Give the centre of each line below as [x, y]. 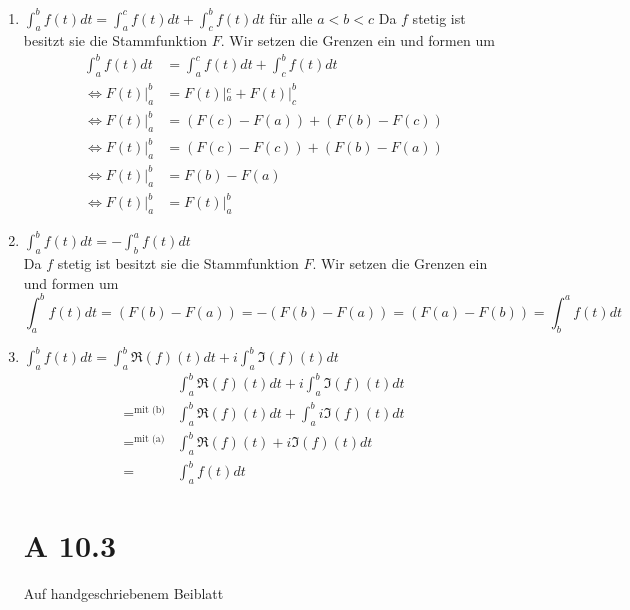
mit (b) [150, 409]
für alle [291, 17]
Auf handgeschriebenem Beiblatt [123, 593]
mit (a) [149, 439]
